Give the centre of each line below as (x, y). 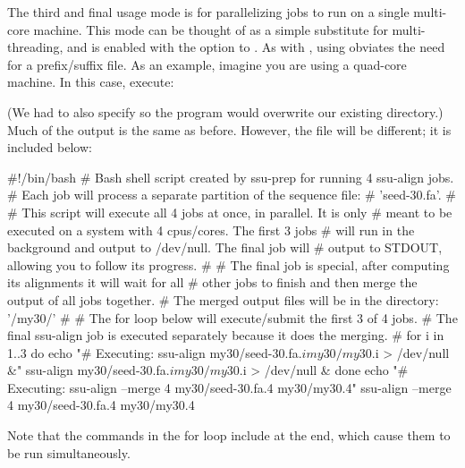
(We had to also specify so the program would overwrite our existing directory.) (225, 111)
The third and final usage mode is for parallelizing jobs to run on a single (208, 12)
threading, (35, 47)
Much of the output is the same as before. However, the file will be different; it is (229, 129)
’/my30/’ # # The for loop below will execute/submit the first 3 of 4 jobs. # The (232, 317)
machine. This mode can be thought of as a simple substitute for (211, 29)
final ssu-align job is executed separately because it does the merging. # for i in (226, 335)
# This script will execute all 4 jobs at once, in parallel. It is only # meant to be (230, 212)
